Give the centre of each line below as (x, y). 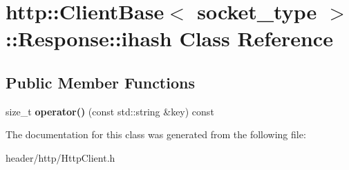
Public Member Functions (100, 82)
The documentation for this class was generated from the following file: (156, 134)
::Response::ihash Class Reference (169, 38)
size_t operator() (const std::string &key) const (110, 111)
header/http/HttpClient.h (60, 157)
